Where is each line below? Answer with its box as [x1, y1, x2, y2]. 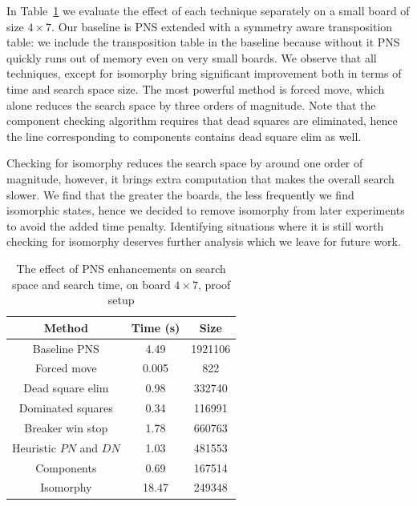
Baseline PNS [32, 339, 99, 356]
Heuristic [12, 439, 56, 456]
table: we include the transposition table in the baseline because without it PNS [6, 34, 400, 50]
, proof [197, 275, 231, 292]
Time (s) [131, 319, 180, 335]
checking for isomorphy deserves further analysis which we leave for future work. [6, 233, 401, 250]
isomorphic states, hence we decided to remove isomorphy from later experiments [6, 202, 405, 219]
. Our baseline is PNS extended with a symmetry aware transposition [51, 18, 393, 34]
